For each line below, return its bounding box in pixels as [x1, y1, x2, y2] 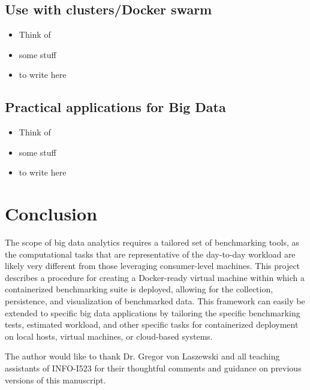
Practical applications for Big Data [5, 98, 226, 116]
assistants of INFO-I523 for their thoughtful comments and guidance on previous [5, 362, 302, 374]
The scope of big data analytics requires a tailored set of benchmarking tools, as [5, 236, 299, 249]
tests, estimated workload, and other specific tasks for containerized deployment [5, 318, 299, 331]
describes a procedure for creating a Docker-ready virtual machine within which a [5, 271, 305, 283]
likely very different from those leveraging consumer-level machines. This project [5, 259, 300, 272]
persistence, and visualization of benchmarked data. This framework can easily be [5, 295, 305, 307]
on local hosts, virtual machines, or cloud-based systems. [5, 329, 213, 342]
